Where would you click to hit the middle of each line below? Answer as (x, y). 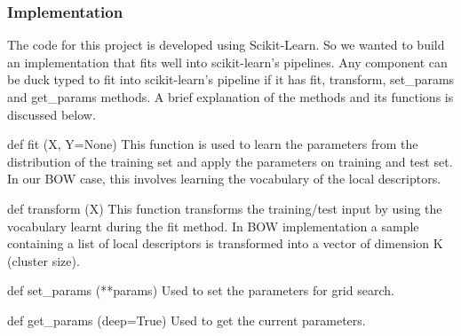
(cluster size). (44, 260)
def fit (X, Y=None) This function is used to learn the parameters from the (213, 144)
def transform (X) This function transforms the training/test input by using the (225, 208)
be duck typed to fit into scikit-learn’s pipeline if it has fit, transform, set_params (231, 79)
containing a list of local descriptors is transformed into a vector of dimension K (225, 243)
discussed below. (52, 114)
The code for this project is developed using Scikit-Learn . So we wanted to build (226, 45)
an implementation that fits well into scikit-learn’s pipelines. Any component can (227, 62)
